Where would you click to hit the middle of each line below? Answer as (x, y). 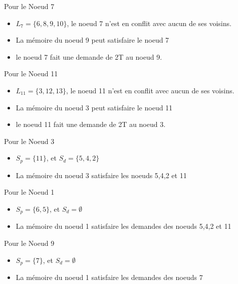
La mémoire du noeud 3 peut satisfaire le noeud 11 (94, 107)
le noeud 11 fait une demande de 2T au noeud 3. (91, 124)
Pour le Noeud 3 (29, 141)
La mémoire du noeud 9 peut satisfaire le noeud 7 (92, 40)
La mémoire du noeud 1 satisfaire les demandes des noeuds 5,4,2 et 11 (124, 226)
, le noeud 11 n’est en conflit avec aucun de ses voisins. (150, 90)
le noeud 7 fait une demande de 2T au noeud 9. (89, 56)
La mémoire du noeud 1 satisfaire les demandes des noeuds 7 (109, 277)
